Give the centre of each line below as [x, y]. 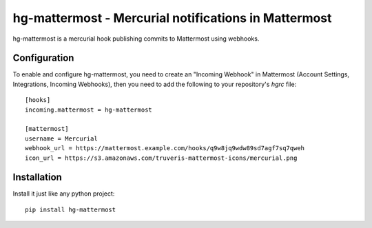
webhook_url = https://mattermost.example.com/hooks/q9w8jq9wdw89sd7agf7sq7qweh [165, 148]
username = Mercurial [61, 138]
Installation [37, 177]
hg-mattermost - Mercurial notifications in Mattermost [172, 18]
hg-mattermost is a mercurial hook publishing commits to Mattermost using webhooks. [136, 39]
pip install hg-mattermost [71, 209]
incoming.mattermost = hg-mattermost [89, 110]
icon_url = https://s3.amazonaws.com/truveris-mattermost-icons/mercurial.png [161, 158]
